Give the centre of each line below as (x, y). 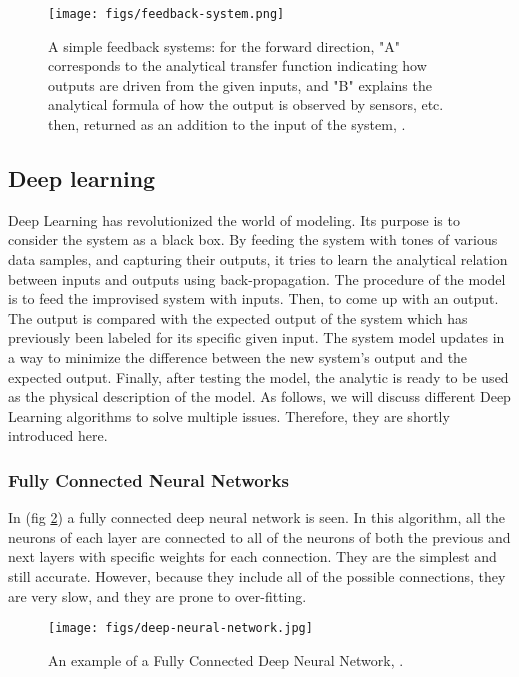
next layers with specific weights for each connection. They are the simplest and (252, 556)
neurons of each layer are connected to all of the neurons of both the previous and (259, 536)
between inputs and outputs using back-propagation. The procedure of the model (257, 278)
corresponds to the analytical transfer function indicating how (237, 65)
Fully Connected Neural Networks (148, 479)
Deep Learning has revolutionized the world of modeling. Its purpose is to (234, 219)
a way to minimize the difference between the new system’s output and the (238, 356)
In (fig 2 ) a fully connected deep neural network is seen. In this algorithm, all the (256, 517)
